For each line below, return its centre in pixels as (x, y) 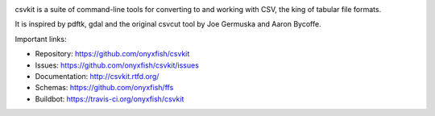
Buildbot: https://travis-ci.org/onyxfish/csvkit (110, 99)
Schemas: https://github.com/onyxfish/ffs (104, 88)
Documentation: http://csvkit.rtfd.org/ (97, 76)
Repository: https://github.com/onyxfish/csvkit (112, 54)
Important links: (41, 39)
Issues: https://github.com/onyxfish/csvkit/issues (117, 65)
